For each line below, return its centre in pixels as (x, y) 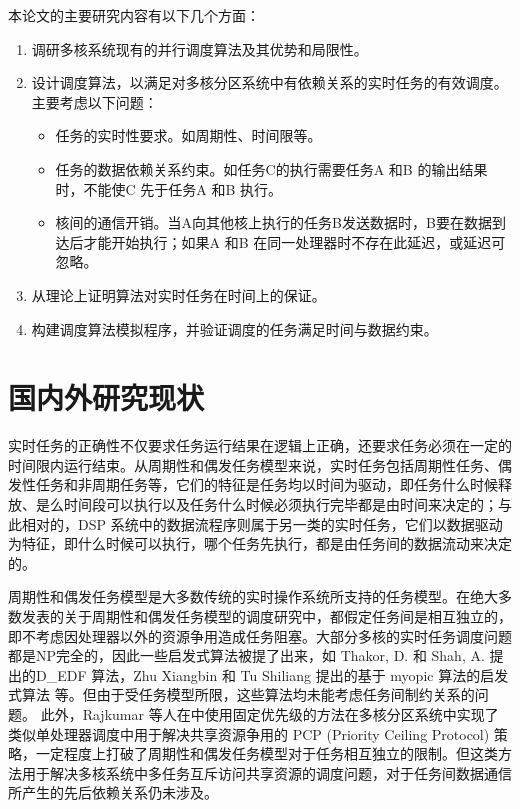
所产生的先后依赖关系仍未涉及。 (113, 792)
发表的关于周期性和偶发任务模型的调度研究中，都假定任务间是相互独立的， (266, 616)
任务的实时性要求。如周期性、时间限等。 (188, 135)
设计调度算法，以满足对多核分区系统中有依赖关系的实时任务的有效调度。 (269, 82)
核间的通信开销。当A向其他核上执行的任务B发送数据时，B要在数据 (273, 222)
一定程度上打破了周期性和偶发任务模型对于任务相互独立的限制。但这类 (266, 753)
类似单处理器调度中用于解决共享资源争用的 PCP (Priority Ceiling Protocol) (249, 733)
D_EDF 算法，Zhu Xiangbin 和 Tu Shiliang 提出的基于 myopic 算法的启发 (272, 674)
